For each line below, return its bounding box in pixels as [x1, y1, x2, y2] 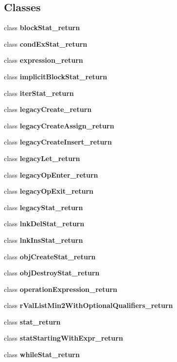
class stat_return [4, 316, 61, 326]
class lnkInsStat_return [4, 235, 83, 245]
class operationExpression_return [4, 284, 117, 294]
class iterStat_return [4, 88, 74, 98]
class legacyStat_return [4, 202, 83, 212]
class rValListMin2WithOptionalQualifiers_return [4, 300, 173, 310]
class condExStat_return [4, 38, 88, 49]
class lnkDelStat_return [4, 218, 85, 229]
